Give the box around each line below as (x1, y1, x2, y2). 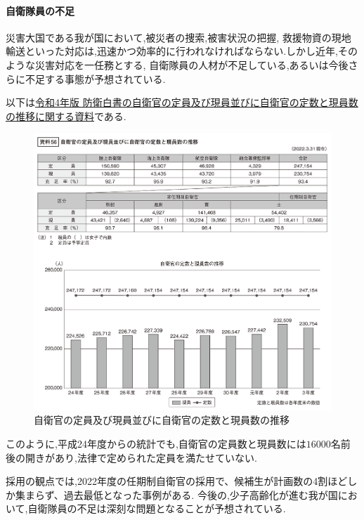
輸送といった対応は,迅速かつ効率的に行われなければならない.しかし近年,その (6, 44, 358, 58)
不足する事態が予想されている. (25, 71, 166, 86)
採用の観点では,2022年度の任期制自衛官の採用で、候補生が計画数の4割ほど (6, 474, 348, 488)
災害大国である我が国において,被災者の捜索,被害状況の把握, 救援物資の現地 (6, 30, 351, 44)
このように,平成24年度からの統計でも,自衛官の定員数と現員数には (6, 436, 306, 450)
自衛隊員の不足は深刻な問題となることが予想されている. (27, 501, 286, 516)
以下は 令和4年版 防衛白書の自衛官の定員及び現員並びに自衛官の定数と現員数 (6, 95, 358, 110)
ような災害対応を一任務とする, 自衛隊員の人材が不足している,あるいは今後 (6, 57, 349, 72)
